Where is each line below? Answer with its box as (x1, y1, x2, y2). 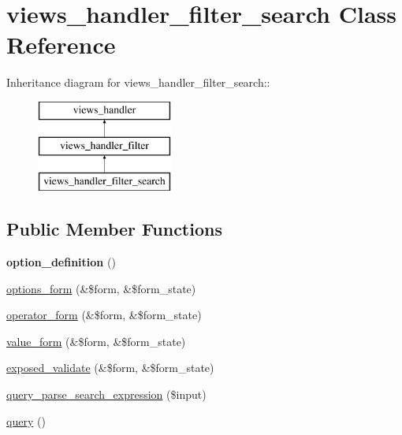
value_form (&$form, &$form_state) (6, 333, 186, 349)
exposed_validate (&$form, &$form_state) (6, 359, 214, 376)
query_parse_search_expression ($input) (6, 386, 207, 403)
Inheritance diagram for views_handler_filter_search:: (6, 74, 270, 91)
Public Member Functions (6, 217, 222, 241)
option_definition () (6, 254, 116, 270)
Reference (6, 28, 116, 61)
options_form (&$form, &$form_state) (6, 280, 196, 296)
